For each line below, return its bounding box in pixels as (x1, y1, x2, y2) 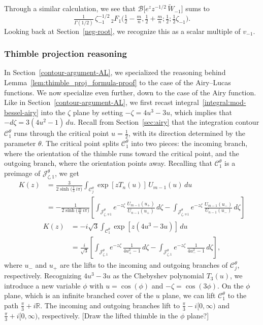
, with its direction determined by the (128, 128, 246, 138)
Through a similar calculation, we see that (4, 3, 136, 14)
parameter (4, 138, 36, 149)
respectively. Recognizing (4, 270, 82, 281)
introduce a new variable (4, 280, 81, 291)
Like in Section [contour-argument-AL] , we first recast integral (4, 97, 199, 107)
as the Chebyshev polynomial (113, 270, 204, 281)
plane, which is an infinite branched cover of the (4, 290, 154, 301)
